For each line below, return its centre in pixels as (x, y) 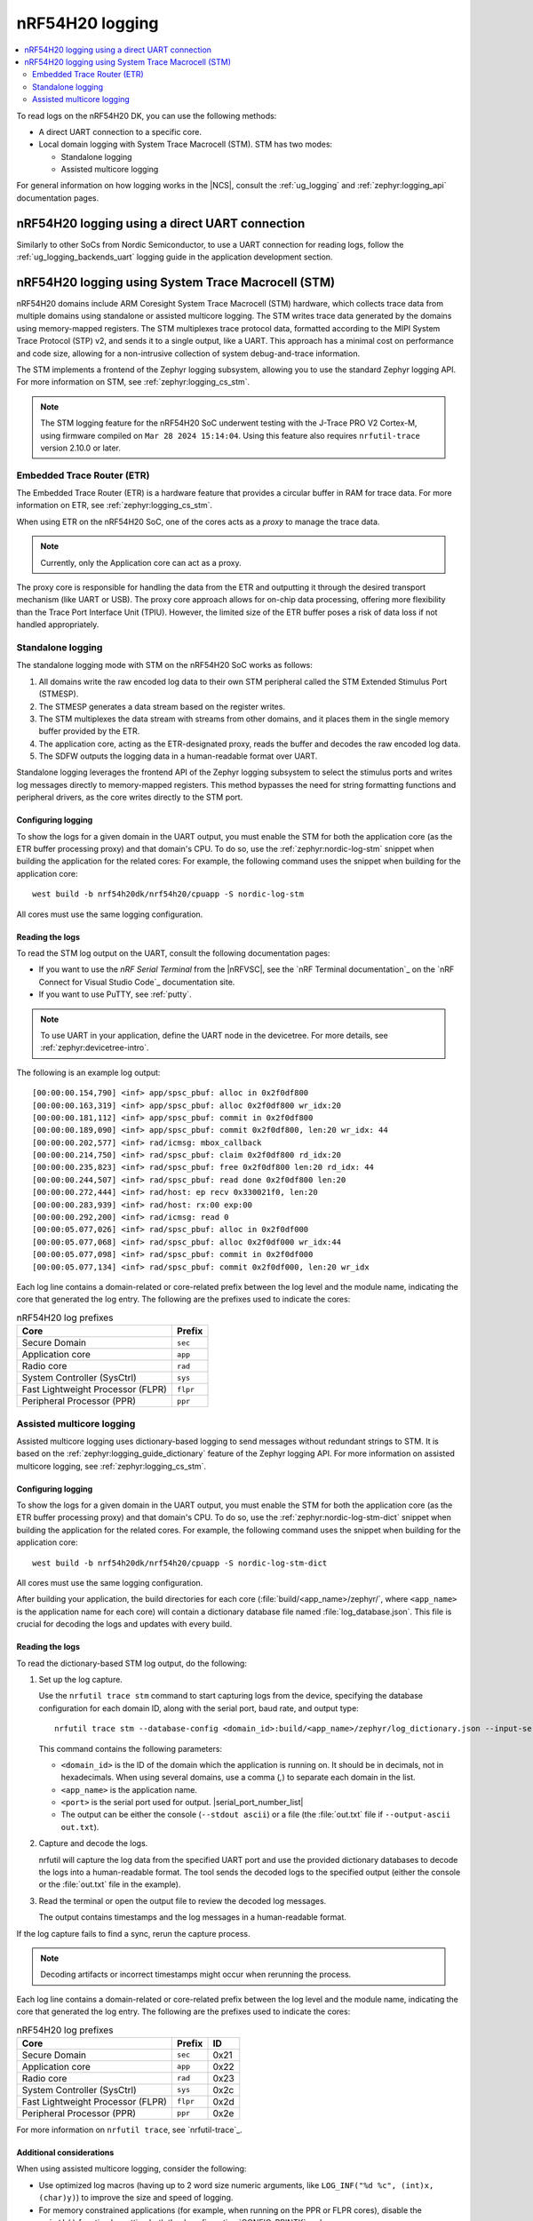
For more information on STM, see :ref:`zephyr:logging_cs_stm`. (133, 382)
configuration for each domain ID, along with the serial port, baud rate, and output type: (199, 1708)
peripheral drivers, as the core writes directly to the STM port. (130, 797)
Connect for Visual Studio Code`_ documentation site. (137, 982)
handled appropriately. (58, 625)
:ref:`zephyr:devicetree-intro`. (95, 1047)
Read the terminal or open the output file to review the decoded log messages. (183, 1900)
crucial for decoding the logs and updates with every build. (124, 1624)
